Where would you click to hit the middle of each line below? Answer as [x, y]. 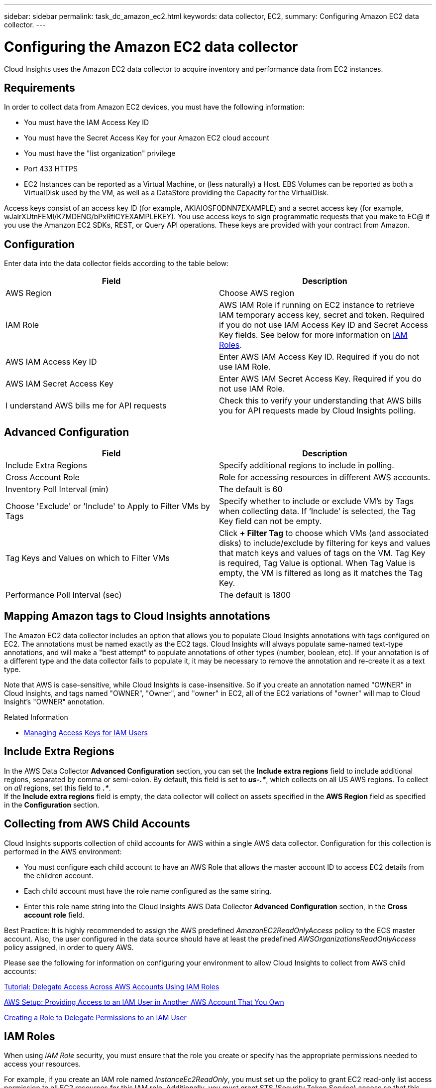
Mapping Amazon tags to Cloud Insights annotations [137, 616]
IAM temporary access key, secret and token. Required [322, 315]
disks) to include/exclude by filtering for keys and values [325, 543]
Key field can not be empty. [271, 521]
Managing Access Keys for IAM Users [86, 732]
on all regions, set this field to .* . [57, 788]
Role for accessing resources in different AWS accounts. [325, 477]
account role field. [54, 915]
